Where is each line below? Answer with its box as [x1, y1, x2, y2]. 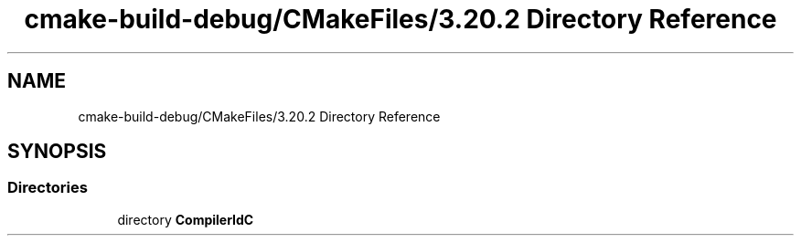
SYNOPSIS [7, 140, 107, 164]
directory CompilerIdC [117, 211, 254, 227]
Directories [7, 178, 88, 197]
